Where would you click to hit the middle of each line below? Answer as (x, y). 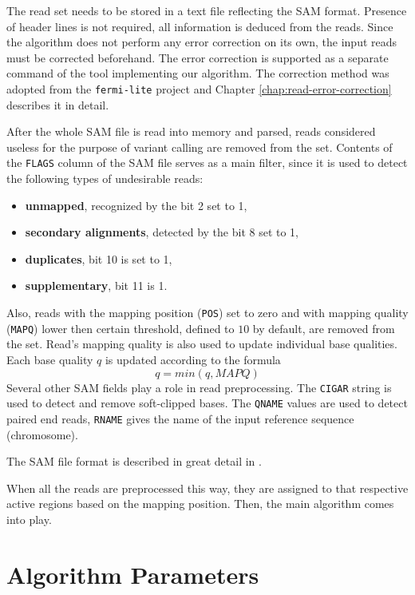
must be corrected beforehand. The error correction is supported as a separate (198, 57)
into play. (29, 519)
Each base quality (50, 359)
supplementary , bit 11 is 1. (96, 286)
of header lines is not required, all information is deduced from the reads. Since (200, 26)
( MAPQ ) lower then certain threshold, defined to (121, 328)
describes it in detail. (58, 104)
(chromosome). (42, 434)
